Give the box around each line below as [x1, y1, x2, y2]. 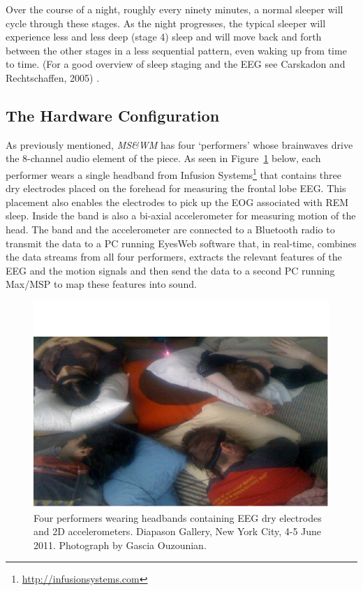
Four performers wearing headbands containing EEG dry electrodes [34, 510, 322, 525]
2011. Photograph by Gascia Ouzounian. [34, 537, 207, 552]
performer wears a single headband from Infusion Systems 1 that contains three [6, 165, 341, 182]
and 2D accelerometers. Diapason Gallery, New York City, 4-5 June [34, 524, 322, 539]
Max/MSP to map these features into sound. [6, 277, 197, 291]
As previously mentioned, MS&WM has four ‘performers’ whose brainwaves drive [6, 137, 353, 152]
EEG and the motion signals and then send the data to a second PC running [6, 263, 335, 277]
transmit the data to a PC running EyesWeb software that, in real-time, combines [6, 235, 357, 250]
